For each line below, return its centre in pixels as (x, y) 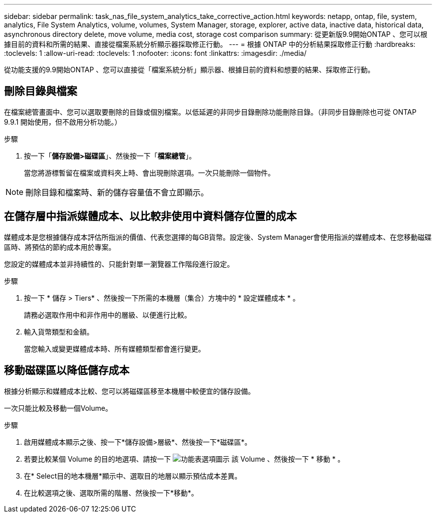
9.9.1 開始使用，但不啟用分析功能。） (63, 122)
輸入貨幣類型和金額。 (59, 332)
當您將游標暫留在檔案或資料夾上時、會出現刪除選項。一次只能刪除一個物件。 (149, 172)
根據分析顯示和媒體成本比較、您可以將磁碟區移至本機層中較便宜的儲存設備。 (129, 391)
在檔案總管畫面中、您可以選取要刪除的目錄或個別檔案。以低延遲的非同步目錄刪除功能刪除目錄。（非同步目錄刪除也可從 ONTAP (210, 112)
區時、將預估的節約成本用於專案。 (60, 247)
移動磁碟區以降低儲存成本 (67, 370)
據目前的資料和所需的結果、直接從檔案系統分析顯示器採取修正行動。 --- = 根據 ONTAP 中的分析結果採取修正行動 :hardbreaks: (210, 44)
